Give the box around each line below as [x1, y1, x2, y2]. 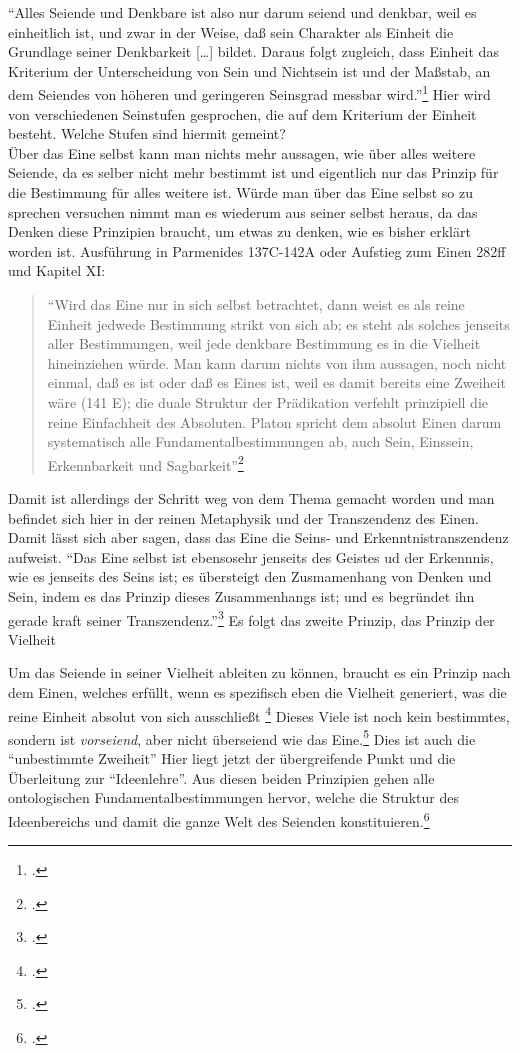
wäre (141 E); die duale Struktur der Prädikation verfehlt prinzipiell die [47, 391, 488, 412]
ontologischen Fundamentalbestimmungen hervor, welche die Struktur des [8, 787, 459, 808]
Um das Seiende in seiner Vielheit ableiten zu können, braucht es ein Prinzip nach [8, 662, 511, 683]
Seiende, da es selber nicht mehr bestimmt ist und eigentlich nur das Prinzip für [8, 162, 499, 183]
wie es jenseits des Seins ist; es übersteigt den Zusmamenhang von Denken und [8, 566, 492, 587]
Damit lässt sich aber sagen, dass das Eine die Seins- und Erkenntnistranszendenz [8, 527, 509, 548]
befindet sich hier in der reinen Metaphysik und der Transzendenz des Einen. [8, 507, 479, 528]
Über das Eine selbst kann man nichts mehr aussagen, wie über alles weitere [8, 142, 476, 163]
